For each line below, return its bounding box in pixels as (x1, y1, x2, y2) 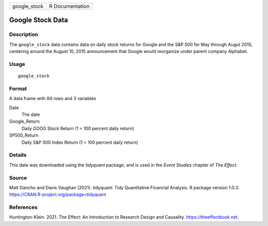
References (9, 204, 38, 211)
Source (9, 174, 27, 181)
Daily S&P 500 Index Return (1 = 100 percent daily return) (21, 139, 138, 145)
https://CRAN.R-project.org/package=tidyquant (9, 191, 106, 198)
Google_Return (9, 118, 40, 124)
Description (9, 31, 38, 38)
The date (21, 112, 40, 117)
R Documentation (49, 3, 90, 9)
